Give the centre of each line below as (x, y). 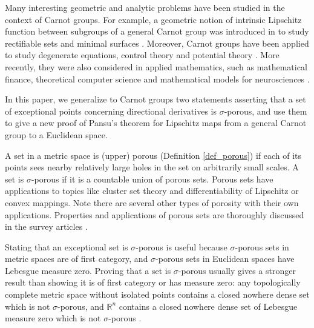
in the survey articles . (46, 226)
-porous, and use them (266, 111)
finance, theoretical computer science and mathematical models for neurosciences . (157, 79)
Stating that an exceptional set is (67, 246)
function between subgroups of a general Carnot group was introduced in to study (157, 31)
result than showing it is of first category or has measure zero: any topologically (153, 282)
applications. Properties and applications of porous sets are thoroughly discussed (155, 214)
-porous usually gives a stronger (237, 270)
